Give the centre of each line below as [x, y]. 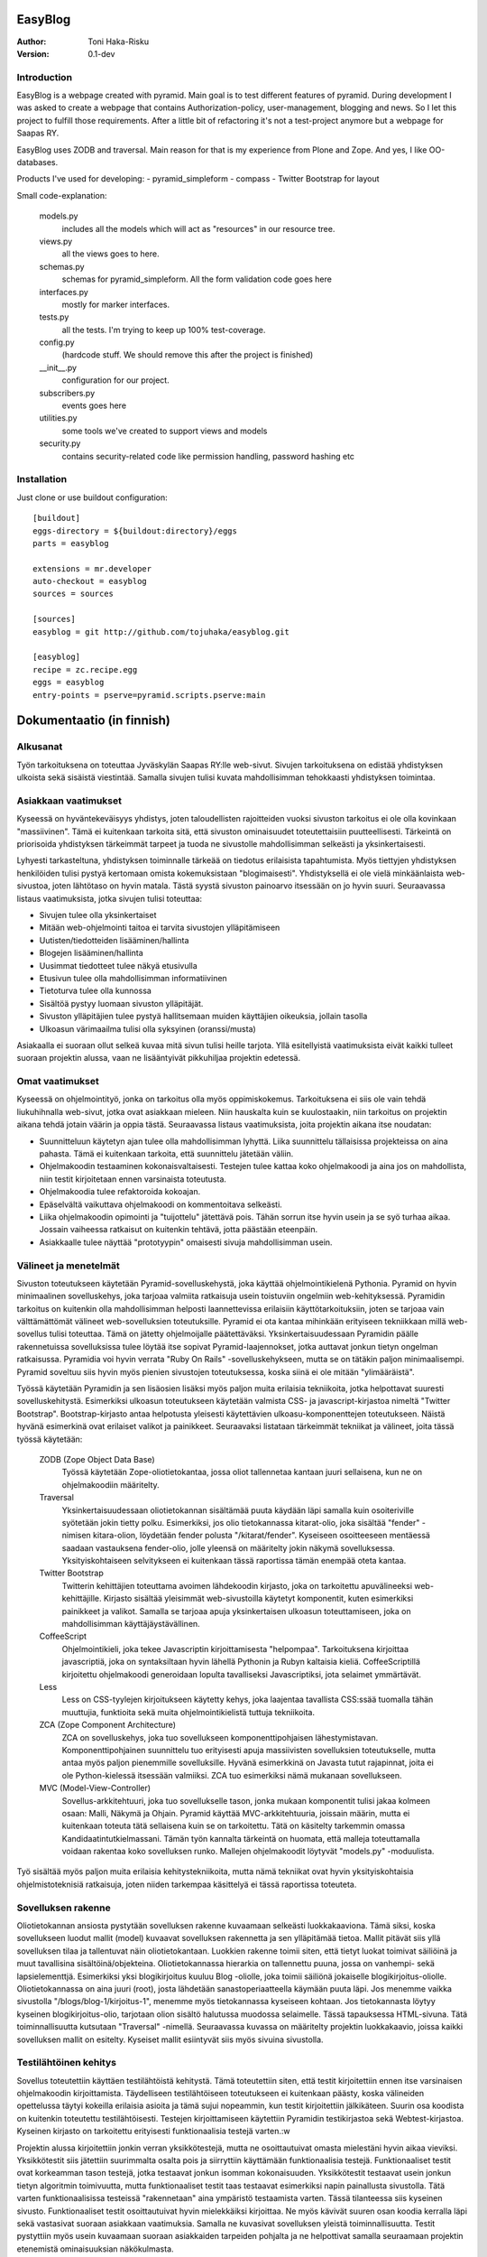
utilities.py [58, 418]
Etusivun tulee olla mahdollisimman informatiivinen [133, 978]
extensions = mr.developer [92, 568]
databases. [37, 162]
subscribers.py [67, 393]
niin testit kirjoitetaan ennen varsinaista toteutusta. [133, 1179]
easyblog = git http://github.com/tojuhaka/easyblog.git [161, 632]
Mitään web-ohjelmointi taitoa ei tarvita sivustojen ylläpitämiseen [160, 928]
